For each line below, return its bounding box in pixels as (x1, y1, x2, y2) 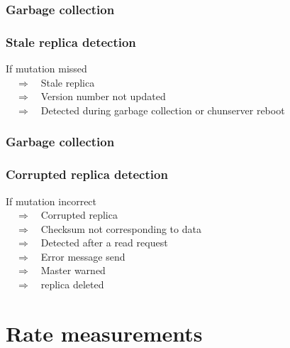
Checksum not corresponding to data (40, 221, 201, 236)
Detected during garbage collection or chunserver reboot (40, 102, 285, 117)
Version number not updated (40, 89, 166, 104)
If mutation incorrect (6, 193, 97, 208)
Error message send (40, 249, 126, 263)
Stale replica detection (6, 33, 136, 50)
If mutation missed (6, 61, 87, 76)
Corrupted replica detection (6, 165, 168, 183)
